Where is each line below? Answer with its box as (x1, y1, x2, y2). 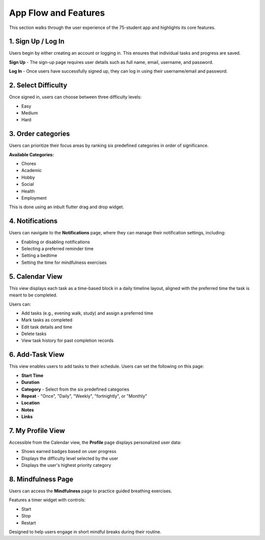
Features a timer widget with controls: (9, 497, 86, 503)
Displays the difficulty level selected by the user (21, 455, 119, 461)
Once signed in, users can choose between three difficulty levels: (9, 94, 142, 100)
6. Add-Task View (9, 350, 65, 359)
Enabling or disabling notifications (21, 239, 90, 245)
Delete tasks (21, 331, 47, 337)
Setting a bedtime (21, 253, 57, 258)
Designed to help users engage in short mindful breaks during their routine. (9, 529, 161, 535)
